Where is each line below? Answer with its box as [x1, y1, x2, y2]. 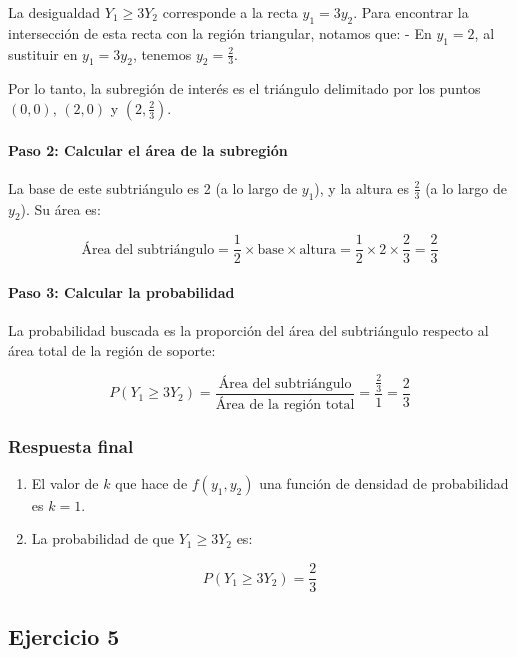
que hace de [115, 472, 188, 493]
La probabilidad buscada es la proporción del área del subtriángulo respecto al [8, 320, 489, 341]
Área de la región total [215, 397, 355, 412]
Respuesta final [8, 433, 134, 458]
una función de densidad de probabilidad [259, 472, 509, 493]
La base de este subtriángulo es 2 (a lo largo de [8, 177, 298, 198]
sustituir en [8, 43, 78, 64]
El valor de [31, 472, 99, 493]
